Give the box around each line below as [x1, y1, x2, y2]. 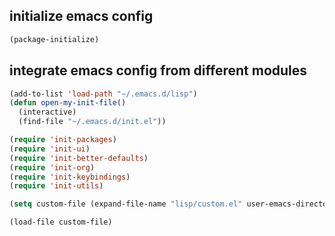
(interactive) [18, 107, 77, 118]
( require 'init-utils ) [9, 181, 104, 191]
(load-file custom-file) [9, 217, 113, 228]
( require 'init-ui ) [9, 144, 91, 154]
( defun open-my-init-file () [9, 98, 127, 108]
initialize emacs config [9, 8, 154, 25]
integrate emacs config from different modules [9, 62, 308, 79]
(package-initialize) [9, 34, 100, 44]
